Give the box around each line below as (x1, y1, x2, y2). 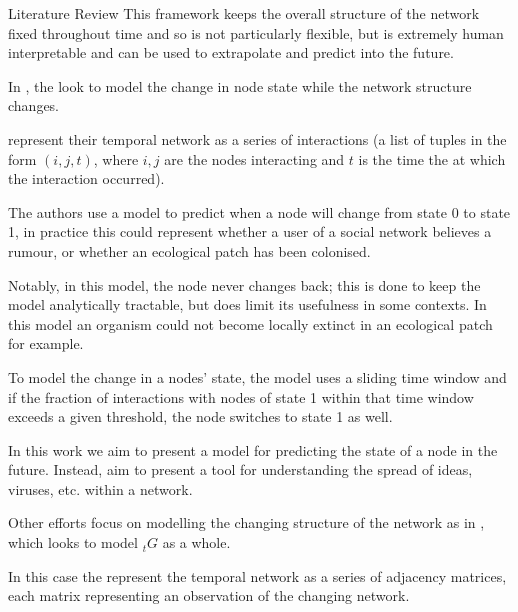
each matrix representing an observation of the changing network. (8, 585, 410, 606)
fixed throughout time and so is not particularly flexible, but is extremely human (8, 22, 504, 43)
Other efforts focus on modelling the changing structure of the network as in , (8, 512, 485, 533)
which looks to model (8, 532, 138, 553)
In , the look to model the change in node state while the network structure (8, 75, 472, 96)
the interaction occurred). (8, 168, 165, 189)
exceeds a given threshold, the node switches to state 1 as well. (8, 406, 393, 427)
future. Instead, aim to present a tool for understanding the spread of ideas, (8, 459, 473, 480)
